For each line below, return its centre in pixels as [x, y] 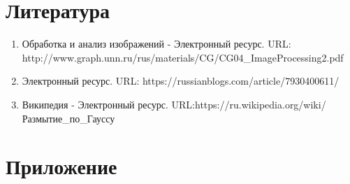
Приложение [61, 166]
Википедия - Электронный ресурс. [95, 104]
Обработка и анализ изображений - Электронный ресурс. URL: [156, 44]
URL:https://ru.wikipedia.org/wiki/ [249, 104]
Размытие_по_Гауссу [68, 118]
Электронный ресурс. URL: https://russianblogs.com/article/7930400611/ [181, 81]
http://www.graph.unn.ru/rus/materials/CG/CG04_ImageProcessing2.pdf [183, 57]
